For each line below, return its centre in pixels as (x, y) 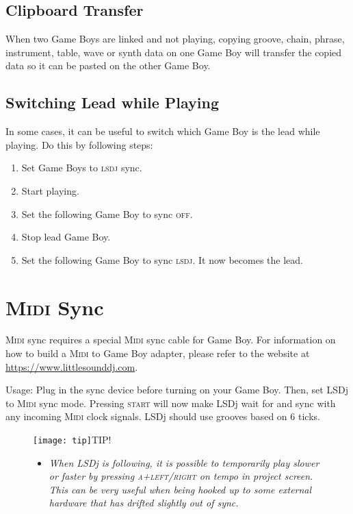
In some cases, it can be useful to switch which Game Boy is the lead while (163, 131)
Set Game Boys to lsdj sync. (82, 168)
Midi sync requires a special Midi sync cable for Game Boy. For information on (171, 340)
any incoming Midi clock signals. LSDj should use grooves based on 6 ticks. (163, 416)
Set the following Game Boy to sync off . (107, 213)
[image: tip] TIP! (72, 440)
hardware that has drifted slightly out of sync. (144, 503)
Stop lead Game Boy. (66, 237)
